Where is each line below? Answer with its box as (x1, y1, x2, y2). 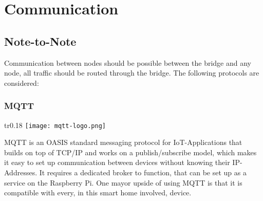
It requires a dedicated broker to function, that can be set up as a (39, 167, 247, 178)
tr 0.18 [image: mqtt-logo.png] (4, 119, 106, 130)
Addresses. (4, 167, 37, 178)
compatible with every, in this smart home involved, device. (4, 187, 192, 198)
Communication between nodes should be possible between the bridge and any (4, 57, 252, 68)
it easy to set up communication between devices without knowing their (4, 157, 230, 168)
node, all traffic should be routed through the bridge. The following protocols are (4, 67, 259, 78)
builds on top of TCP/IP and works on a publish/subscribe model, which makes (4, 147, 257, 157)
